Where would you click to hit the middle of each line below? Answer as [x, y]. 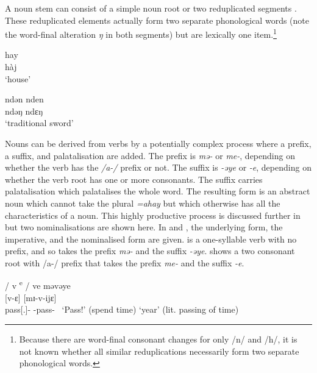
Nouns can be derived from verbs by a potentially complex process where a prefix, [158, 143]
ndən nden [24, 99]
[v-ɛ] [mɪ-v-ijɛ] [31, 297]
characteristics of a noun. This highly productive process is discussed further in [153, 215]
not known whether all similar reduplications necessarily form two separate [159, 351]
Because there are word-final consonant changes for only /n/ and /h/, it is [158, 339]
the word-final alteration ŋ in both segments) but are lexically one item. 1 [141, 33]
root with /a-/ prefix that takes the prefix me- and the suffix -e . [125, 262]
